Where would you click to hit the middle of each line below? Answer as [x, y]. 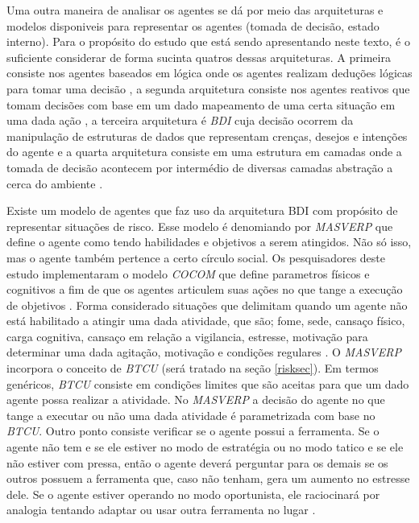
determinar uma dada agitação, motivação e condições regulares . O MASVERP [204, 352]
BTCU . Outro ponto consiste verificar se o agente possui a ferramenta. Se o [193, 431]
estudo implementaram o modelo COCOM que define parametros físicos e [188, 273]
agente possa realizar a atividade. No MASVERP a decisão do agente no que [196, 399]
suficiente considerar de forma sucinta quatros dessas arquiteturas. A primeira [199, 57]
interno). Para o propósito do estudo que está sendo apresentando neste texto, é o [208, 41]
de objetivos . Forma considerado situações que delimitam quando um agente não [207, 305]
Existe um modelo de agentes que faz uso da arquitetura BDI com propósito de [202, 210]
